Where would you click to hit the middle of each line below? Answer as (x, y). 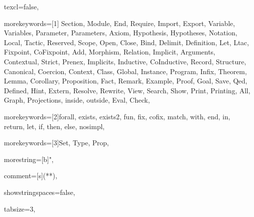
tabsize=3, (20, 208)
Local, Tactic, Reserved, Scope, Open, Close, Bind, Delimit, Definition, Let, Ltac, (127, 42)
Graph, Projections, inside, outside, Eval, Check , (77, 100)
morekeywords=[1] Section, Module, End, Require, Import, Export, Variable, (120, 23)
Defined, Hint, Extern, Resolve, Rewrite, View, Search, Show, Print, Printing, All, (127, 90)
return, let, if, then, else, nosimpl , (54, 126)
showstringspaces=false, (40, 192)
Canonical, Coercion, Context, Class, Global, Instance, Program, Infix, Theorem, (126, 71)
